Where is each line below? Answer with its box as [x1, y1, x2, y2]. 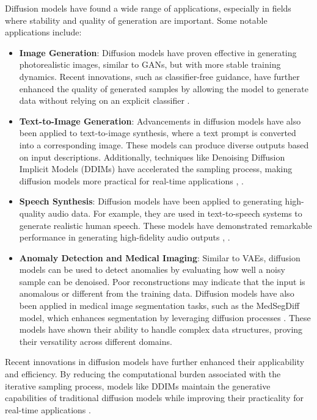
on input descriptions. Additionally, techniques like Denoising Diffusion [19, 150, 285, 163]
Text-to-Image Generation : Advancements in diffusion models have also [19, 114, 301, 127]
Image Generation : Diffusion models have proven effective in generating [19, 46, 297, 59]
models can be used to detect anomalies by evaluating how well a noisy [19, 263, 285, 276]
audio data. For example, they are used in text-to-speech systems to [48, 206, 302, 219]
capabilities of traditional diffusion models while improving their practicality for [5, 391, 304, 404]
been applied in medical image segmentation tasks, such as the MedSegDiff [19, 299, 300, 312]
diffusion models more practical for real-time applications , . [19, 174, 244, 187]
